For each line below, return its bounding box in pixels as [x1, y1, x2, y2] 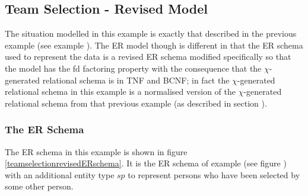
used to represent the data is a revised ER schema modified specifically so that [5, 50, 291, 63]
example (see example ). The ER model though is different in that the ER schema [5, 38, 303, 51]
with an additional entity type [5, 168, 115, 181]
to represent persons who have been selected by [128, 168, 300, 181]
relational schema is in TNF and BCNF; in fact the [42, 73, 230, 86]
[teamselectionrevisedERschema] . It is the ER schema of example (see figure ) [5, 157, 287, 169]
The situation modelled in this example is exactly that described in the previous [5, 27, 297, 40]
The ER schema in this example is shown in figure [5, 145, 188, 158]
